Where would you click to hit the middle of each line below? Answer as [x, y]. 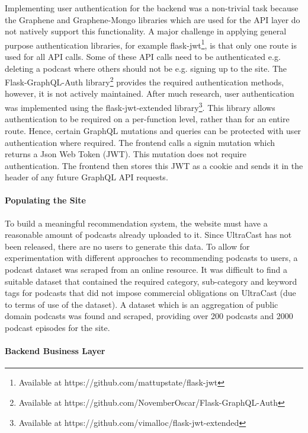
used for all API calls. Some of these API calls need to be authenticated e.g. [143, 57]
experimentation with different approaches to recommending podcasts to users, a [151, 258]
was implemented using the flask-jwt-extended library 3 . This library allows [140, 106]
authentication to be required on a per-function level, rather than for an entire [147, 119]
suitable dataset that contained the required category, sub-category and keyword [151, 281]
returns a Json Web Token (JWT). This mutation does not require [126, 154]
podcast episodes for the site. [57, 328]
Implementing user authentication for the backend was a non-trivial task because [152, 8]
